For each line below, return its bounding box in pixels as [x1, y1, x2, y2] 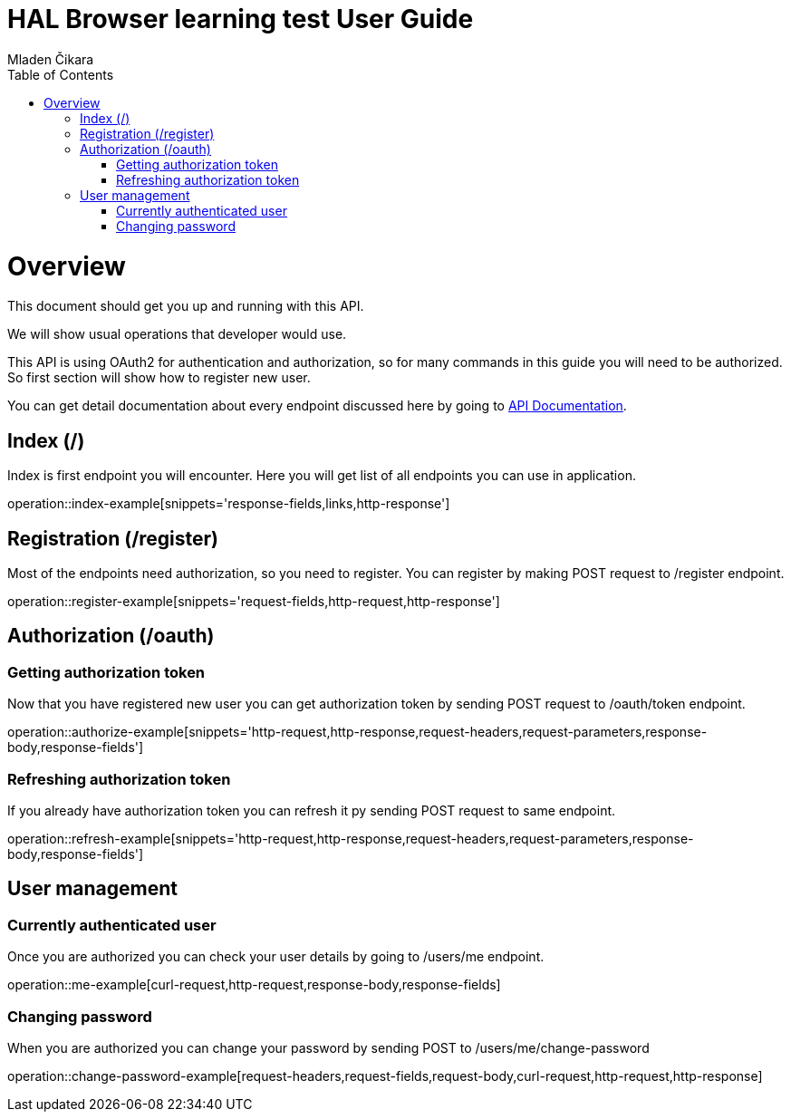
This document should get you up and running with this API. [7, 298, 364, 314]
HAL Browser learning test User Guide [7, 4, 474, 34]
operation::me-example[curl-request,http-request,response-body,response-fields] [7, 977, 501, 993]
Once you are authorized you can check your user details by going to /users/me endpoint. [7, 949, 545, 965]
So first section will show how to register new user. [7, 370, 311, 386]
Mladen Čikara [7, 51, 94, 67]
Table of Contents [7, 66, 114, 82]
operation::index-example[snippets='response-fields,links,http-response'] [7, 496, 450, 512]
